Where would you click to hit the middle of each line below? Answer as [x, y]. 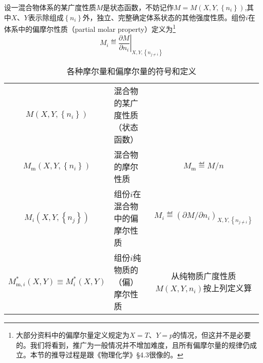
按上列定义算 [227, 288]
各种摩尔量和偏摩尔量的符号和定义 [131, 71]
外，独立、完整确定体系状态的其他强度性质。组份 [164, 17]
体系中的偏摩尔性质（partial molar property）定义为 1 [90, 28]
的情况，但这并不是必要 [212, 335]
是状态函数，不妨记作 [138, 7]
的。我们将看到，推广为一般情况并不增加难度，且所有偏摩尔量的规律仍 [133, 345]
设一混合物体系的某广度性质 [50, 7]
